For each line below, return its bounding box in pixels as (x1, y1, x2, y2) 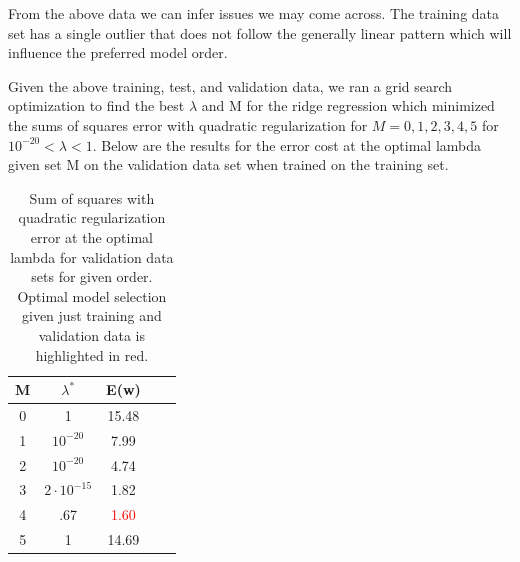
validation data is (38, 324, 146, 345)
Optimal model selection (17, 285, 167, 306)
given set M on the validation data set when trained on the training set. (8, 154, 449, 175)
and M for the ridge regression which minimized (201, 95, 495, 116)
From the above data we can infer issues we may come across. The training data (8, 3, 500, 23)
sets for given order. (31, 266, 153, 287)
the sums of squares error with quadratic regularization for (8, 114, 368, 135)
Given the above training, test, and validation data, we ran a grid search (8, 75, 453, 96)
